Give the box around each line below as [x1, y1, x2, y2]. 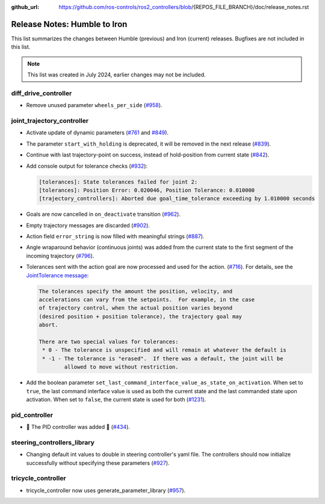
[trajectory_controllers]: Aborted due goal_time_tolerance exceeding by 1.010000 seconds [39, 195, 315, 202]
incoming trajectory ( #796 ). [26, 252, 94, 259]
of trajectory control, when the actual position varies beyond [39, 304, 233, 312]
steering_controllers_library [11, 438, 94, 446]
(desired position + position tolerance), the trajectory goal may [39, 313, 243, 320]
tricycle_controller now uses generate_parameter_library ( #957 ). [26, 487, 186, 494]
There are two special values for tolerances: [39, 338, 179, 345]
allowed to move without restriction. [64, 364, 179, 370]
